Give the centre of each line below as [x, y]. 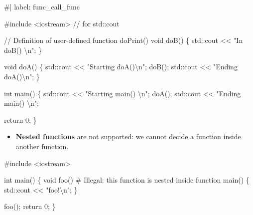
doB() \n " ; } [23, 50]
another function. [42, 146]
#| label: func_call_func [42, 6]
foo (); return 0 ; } [30, 206]
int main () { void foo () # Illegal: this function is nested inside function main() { [127, 180]
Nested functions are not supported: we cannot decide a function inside [128, 136]
